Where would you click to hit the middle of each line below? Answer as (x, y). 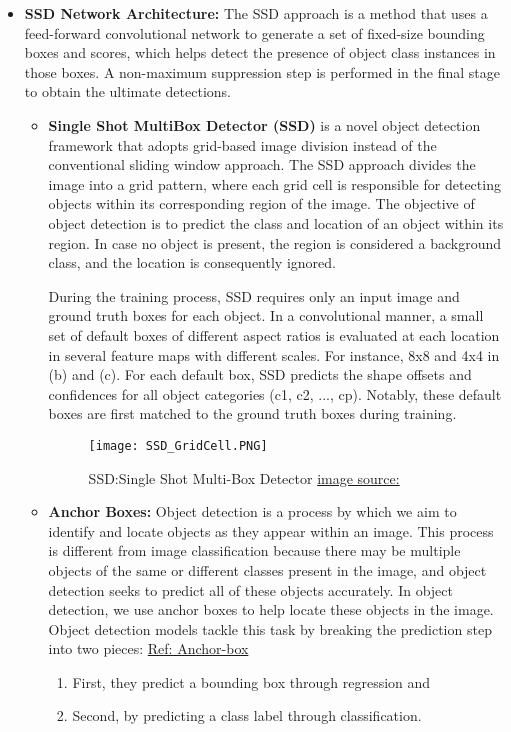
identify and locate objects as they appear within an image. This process (271, 530)
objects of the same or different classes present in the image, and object (267, 569)
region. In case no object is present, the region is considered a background (275, 242)
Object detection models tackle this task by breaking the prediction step (270, 628)
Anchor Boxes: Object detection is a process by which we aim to (252, 511)
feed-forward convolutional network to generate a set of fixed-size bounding (254, 32)
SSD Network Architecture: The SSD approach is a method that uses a (256, 13)
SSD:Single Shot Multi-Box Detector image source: (244, 477)
